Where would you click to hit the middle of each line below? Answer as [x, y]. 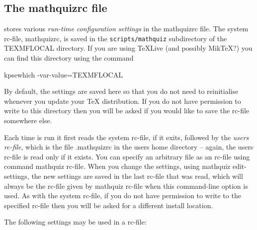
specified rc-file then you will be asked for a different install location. [109, 205]
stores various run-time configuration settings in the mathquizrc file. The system [126, 29]
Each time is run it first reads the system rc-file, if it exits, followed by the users [127, 137]
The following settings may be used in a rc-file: [75, 222]
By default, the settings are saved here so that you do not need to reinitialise [121, 91]
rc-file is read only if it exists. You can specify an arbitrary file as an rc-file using [127, 156]
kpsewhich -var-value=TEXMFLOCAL [63, 74]
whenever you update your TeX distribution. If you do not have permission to [123, 101]
